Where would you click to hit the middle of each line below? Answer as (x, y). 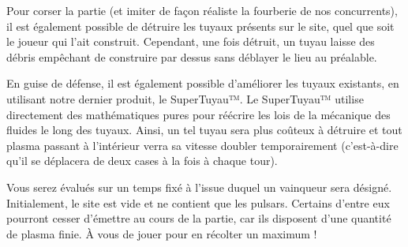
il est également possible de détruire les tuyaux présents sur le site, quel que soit (200, 26)
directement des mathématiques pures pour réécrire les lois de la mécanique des (198, 114)
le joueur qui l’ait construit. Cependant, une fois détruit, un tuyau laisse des (191, 41)
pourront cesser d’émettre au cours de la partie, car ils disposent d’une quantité (199, 218)
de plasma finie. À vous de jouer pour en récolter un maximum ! (162, 233)
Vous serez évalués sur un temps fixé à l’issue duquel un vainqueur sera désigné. (199, 187)
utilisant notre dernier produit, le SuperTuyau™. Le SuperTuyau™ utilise (185, 98)
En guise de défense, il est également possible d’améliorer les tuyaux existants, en (203, 83)
